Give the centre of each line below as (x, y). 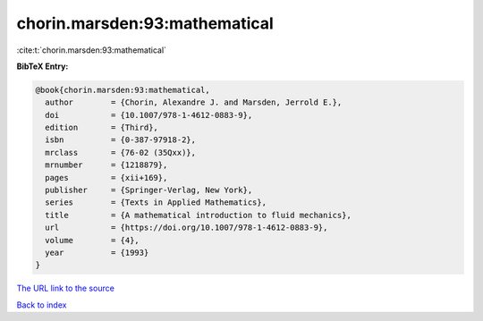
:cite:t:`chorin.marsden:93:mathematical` (92, 50)
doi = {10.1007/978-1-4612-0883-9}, (149, 115)
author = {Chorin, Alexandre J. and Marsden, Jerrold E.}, (194, 102)
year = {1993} (97, 253)
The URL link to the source (66, 288)
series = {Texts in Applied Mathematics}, (156, 203)
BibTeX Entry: (42, 66)
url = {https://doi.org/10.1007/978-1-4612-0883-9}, (186, 228)
